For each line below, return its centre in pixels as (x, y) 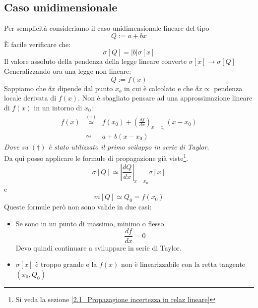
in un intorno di (58, 107)
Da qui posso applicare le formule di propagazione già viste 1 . (96, 157)
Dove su (16, 146)
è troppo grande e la (66, 264)
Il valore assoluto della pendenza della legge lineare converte (96, 61)
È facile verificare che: (37, 44)
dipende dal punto (85, 88)
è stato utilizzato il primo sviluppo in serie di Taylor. (129, 146)
